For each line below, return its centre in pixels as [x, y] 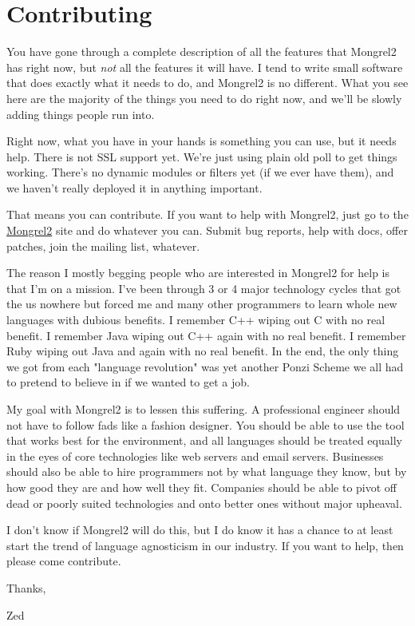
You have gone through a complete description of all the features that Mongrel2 [202, 52]
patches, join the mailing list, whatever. [103, 246]
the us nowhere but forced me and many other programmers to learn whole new [202, 304]
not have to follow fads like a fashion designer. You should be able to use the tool [206, 424]
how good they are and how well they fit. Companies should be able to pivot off [202, 487]
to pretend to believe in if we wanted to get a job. [128, 382]
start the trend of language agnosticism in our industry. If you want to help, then [205, 545]
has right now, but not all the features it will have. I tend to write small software [205, 67]
